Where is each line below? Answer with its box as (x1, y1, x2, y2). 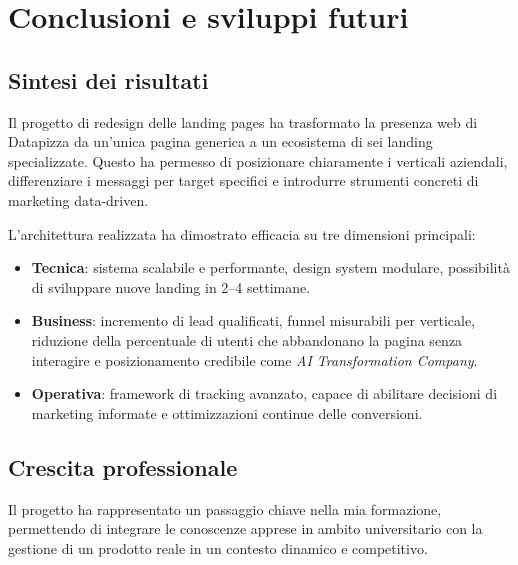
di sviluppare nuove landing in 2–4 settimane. (31, 276, 311, 297)
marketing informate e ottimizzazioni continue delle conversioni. (31, 402, 423, 423)
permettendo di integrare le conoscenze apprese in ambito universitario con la (8, 518, 483, 539)
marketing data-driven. (8, 189, 149, 210)
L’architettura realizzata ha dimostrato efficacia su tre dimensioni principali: (8, 223, 476, 244)
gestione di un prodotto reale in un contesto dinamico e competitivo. (8, 537, 428, 558)
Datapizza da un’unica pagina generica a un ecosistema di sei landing (8, 131, 433, 152)
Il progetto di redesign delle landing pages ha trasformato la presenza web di (8, 111, 478, 132)
